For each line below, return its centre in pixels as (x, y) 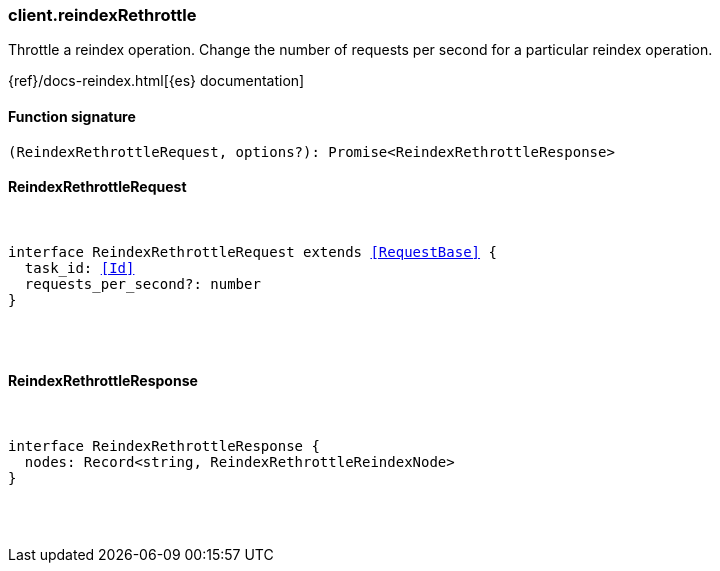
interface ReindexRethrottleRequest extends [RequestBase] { (252, 251)
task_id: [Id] (79, 267)
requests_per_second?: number (142, 283)
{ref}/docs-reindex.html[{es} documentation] (156, 81)
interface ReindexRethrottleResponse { (164, 446)
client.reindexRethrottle (102, 15)
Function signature (72, 116)
